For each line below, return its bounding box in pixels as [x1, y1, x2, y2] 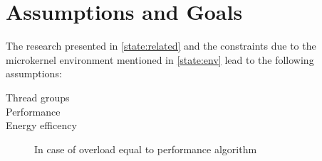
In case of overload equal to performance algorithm [34, 141, 257, 156]
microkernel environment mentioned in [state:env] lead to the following [6, 52, 314, 67]
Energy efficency [6, 118, 77, 133]
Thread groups [6, 89, 70, 104]
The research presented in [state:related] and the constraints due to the [6, 38, 316, 53]
